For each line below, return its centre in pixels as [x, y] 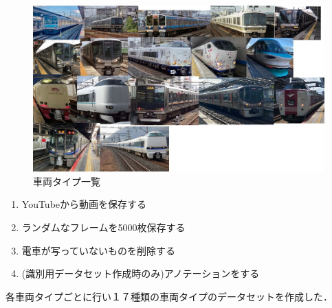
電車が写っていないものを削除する [99, 250]
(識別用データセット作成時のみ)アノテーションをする [141, 273]
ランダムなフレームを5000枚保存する [103, 227]
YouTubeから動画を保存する [84, 204]
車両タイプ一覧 [67, 181]
